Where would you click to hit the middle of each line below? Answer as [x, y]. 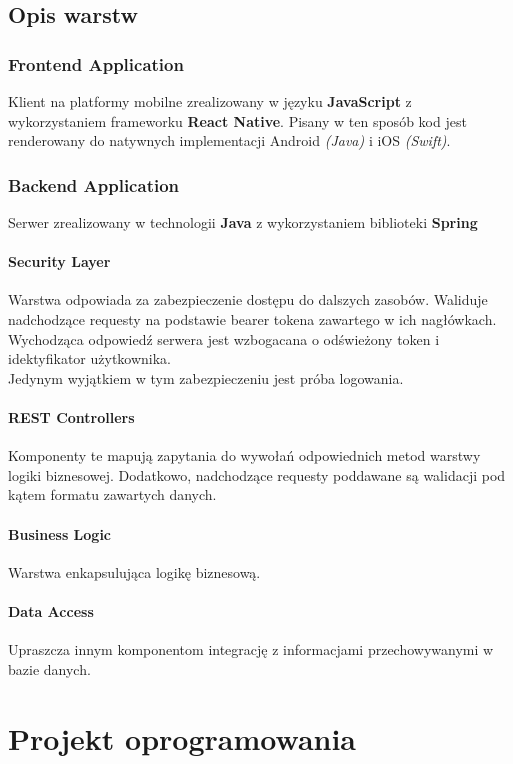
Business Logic [60, 533]
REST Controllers [71, 416]
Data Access [51, 610]
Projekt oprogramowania [182, 737]
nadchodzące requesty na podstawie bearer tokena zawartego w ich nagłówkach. [252, 318]
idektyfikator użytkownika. [90, 358]
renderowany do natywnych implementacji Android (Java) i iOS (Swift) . [229, 140]
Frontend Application [96, 63]
